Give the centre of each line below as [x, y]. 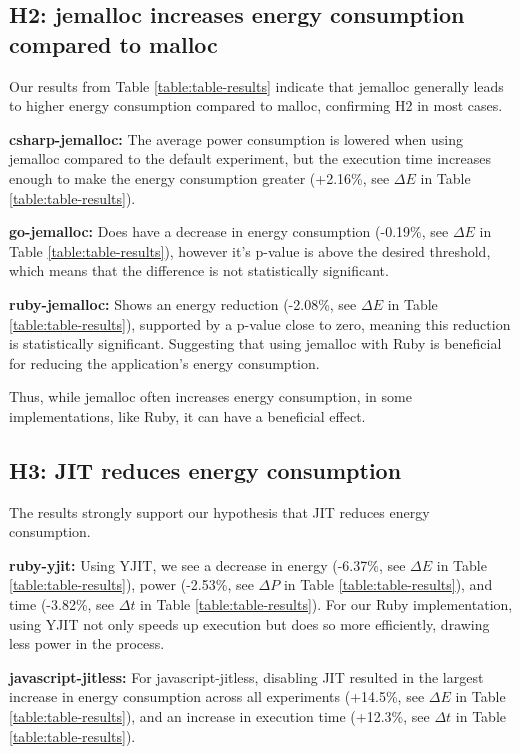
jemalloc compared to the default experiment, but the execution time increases [250, 158]
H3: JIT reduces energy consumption [205, 469]
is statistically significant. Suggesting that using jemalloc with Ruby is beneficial [255, 343]
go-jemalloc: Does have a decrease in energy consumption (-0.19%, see [229, 231]
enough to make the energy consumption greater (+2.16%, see [199, 177]
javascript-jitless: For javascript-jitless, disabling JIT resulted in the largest [246, 676]
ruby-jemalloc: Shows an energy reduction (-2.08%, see [183, 303]
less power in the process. [87, 643]
